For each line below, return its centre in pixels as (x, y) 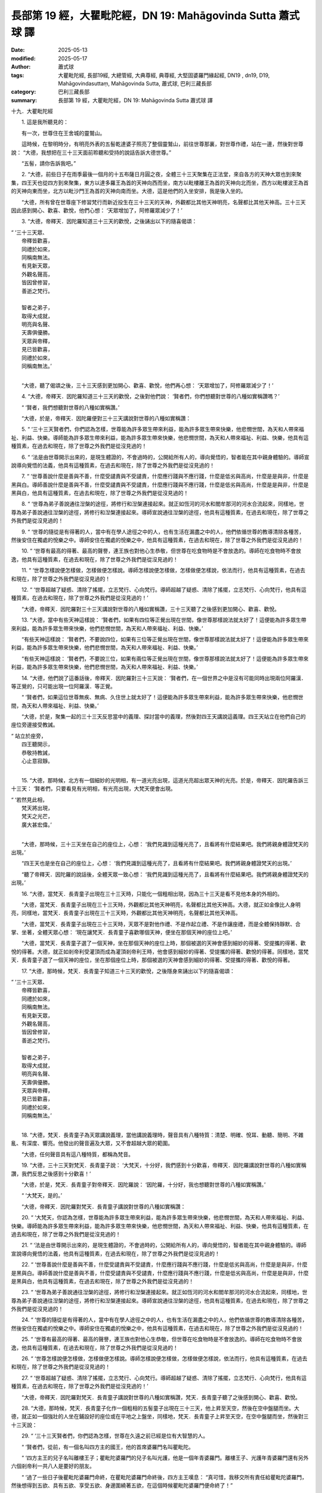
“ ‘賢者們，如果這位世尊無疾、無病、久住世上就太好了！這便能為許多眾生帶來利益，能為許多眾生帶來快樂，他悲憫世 (162, 697)
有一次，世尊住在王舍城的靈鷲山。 (63, 133)
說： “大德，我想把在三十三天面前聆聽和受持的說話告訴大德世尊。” (91, 152)
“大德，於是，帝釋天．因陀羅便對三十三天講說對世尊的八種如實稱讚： (106, 418)
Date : (18, 50)
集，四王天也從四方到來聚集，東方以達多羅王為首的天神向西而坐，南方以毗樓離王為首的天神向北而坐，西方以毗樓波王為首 (160, 183)
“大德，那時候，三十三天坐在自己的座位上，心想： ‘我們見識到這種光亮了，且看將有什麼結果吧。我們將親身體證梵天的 (165, 844)
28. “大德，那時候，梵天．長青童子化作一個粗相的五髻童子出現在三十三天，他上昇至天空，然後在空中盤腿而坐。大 (160, 1408)
